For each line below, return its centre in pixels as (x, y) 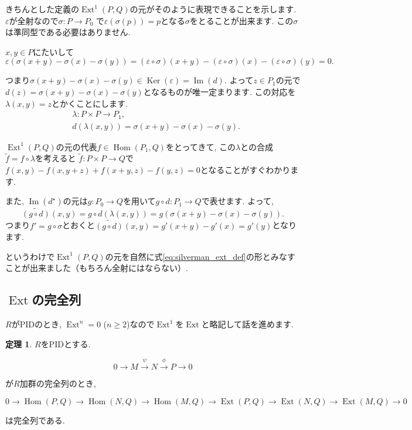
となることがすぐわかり (245, 170)
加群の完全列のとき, (58, 383)
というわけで (30, 256)
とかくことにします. (89, 103)
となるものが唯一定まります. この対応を (219, 91)
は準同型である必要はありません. (68, 32)
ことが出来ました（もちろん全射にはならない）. (97, 268)
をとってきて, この (200, 146)
